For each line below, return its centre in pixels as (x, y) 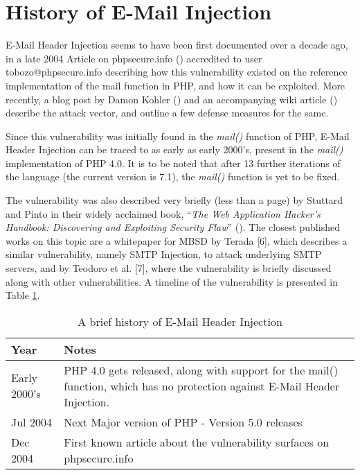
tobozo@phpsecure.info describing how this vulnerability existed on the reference (177, 72)
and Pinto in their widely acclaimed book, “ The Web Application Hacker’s (163, 213)
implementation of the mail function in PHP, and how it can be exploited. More (175, 85)
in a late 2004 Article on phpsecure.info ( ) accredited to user (134, 58)
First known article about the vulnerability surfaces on (197, 442)
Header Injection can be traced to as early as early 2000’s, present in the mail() (174, 149)
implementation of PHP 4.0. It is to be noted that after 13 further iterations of (173, 163)
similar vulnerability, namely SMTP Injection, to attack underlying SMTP (164, 254)
